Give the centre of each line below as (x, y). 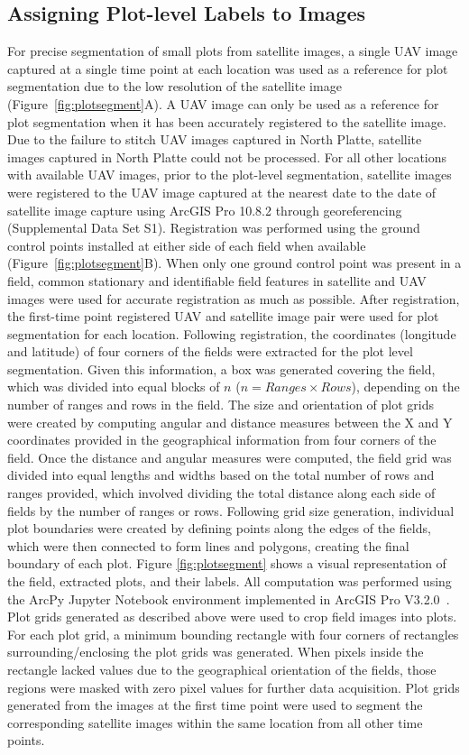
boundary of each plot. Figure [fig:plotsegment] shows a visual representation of (227, 563)
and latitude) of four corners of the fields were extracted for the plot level (210, 351)
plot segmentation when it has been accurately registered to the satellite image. (227, 121)
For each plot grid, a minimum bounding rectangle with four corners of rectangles (233, 634)
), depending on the (405, 387)
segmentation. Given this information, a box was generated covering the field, (221, 368)
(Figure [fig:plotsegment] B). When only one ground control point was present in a (234, 263)
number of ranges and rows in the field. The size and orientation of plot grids (221, 405)
